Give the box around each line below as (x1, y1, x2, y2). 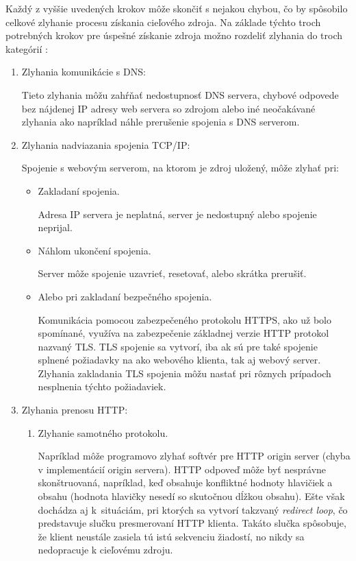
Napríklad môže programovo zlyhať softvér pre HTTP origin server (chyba (38, 449, 351, 463)
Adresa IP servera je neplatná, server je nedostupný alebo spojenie (38, 206, 317, 221)
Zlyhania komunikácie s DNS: (21, 64, 146, 79)
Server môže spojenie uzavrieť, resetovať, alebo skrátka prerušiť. (38, 266, 307, 280)
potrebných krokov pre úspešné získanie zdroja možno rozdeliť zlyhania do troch (5, 28, 343, 43)
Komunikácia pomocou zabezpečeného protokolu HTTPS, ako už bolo (38, 312, 332, 326)
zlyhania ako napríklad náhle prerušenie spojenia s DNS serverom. (21, 115, 300, 129)
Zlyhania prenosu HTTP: (21, 403, 128, 417)
